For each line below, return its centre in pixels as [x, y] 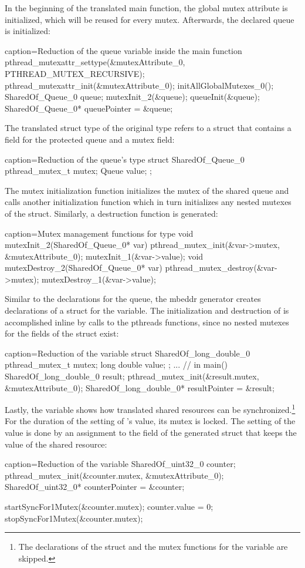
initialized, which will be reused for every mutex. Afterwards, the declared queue [150, 19]
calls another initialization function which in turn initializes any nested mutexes [148, 202]
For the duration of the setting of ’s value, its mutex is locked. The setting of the [150, 421]
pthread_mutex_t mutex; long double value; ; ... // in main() [116, 364]
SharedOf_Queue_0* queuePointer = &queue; [89, 108]
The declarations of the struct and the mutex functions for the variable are [153, 547]
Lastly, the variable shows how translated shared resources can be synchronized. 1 [150, 409]
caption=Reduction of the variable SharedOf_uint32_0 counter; [120, 464]
